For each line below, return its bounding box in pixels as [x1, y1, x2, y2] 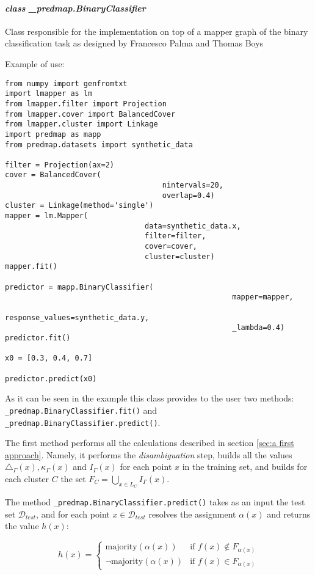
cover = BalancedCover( [5, 170, 101, 180]
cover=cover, [145, 242, 197, 251]
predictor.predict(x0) [5, 374, 97, 383]
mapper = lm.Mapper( [5, 211, 89, 221]
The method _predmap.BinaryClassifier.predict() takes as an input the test [5, 496, 305, 508]
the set [60, 472, 86, 485]
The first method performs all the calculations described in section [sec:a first [5, 436, 294, 449]
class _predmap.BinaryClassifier [5, 1, 146, 14]
